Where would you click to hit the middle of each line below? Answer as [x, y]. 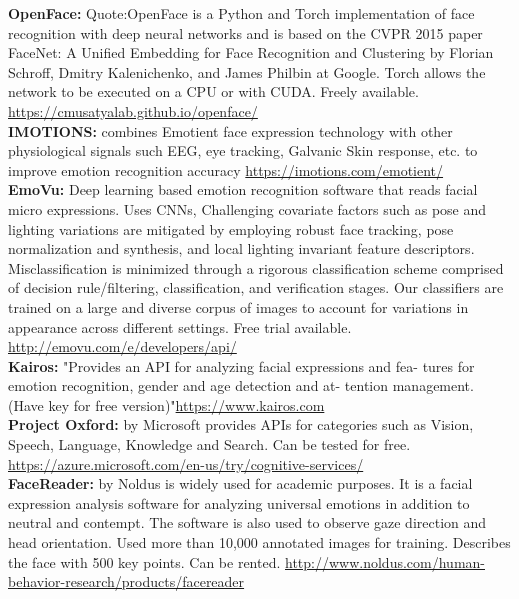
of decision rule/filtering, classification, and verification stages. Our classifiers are [256, 287]
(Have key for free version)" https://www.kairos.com [166, 404]
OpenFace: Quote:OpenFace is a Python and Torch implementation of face [241, 13]
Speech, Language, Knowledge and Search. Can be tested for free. [209, 444]
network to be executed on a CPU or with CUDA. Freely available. [213, 91]
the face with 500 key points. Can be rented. [144, 561]
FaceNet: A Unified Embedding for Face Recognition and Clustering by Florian [251, 52]
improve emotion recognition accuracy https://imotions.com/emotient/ [226, 169]
